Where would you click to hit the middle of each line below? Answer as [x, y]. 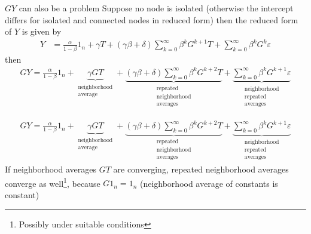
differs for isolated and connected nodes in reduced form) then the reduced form [152, 19]
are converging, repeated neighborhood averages [201, 169]
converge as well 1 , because [53, 182]
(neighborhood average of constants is [209, 183]
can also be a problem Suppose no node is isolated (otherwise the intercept [156, 8]
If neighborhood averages [51, 169]
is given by [42, 31]
